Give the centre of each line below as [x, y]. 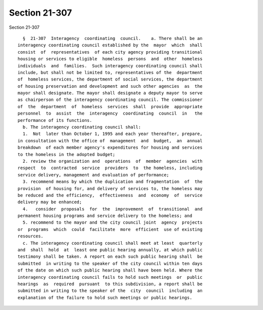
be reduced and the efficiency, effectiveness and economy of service [110, 195]
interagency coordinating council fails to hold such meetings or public [110, 277]
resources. [31, 236]
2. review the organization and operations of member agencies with [113, 161]
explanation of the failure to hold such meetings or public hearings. [105, 298]
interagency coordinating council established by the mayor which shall [110, 45]
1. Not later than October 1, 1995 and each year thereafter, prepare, [113, 134]
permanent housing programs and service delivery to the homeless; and [105, 216]
